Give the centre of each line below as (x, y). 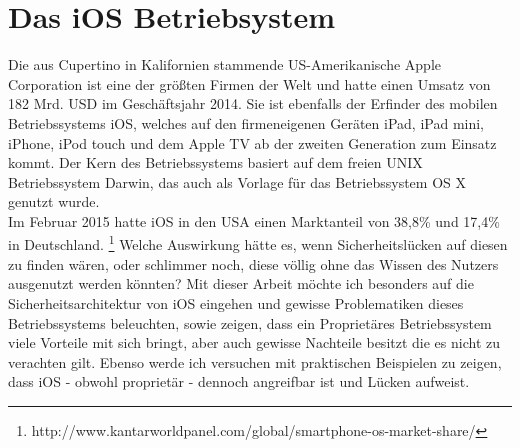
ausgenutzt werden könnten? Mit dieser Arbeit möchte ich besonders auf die (241, 283)
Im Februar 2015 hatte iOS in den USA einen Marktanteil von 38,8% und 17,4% (254, 220)
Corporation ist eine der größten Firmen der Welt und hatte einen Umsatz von (249, 83)
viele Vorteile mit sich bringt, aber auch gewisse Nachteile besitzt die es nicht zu (254, 342)
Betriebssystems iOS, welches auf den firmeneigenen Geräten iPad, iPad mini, (246, 122)
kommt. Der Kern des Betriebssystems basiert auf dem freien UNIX (215, 162)
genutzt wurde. (54, 201)
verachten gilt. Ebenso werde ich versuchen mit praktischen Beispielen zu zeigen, (255, 361)
